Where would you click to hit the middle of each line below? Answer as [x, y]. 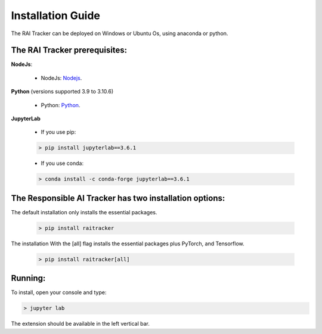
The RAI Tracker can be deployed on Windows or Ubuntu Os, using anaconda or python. [120, 33]
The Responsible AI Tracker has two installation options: [118, 198]
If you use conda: [62, 163]
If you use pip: [58, 132]
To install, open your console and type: [59, 292]
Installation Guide [56, 15]
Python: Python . [61, 105]
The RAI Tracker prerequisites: [69, 50]
